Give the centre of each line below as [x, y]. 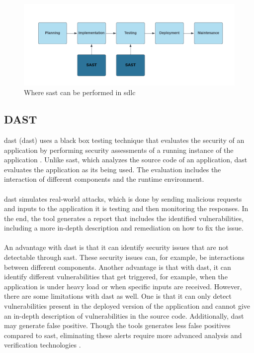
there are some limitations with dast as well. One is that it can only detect [118, 296]
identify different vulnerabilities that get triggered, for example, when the [116, 277]
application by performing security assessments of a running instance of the [119, 150]
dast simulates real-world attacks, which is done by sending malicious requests [123, 198]
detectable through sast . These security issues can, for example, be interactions [124, 257]
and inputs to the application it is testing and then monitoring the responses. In [126, 208]
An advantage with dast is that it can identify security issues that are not [116, 247]
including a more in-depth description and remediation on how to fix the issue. [124, 228]
